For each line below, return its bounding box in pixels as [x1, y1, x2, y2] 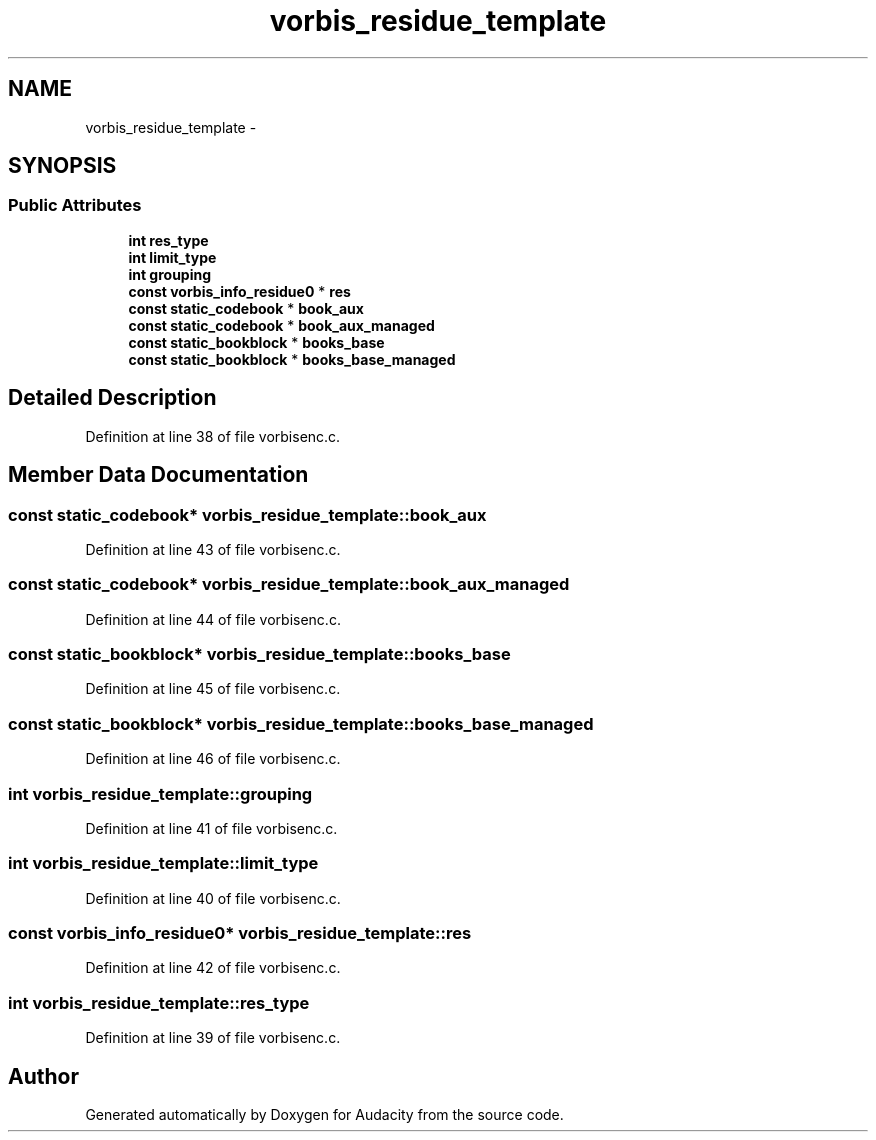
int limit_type [128, 248, 217, 266]
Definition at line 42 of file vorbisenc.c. [85, 959, 341, 977]
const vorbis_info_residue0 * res [128, 282, 351, 300]
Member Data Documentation [8, 462, 309, 488]
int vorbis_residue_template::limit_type [8, 853, 319, 874]
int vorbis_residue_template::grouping [8, 783, 313, 804]
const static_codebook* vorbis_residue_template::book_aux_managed [8, 574, 570, 595]
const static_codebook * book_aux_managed [128, 316, 435, 334]
